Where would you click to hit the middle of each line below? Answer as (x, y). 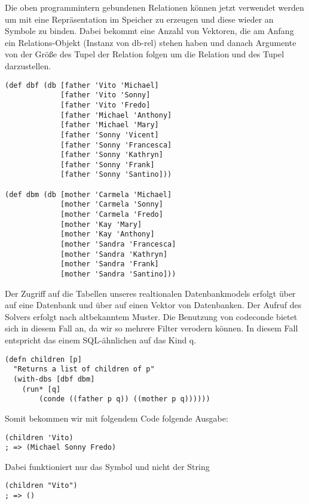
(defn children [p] (43, 359)
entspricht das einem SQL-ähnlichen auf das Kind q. (101, 340)
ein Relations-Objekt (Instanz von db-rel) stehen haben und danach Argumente (151, 42)
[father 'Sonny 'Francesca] (116, 145)
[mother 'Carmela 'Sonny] (112, 205)
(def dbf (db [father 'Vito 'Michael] (82, 85)
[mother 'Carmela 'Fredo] (112, 215)
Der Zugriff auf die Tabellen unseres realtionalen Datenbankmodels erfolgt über (150, 293)
